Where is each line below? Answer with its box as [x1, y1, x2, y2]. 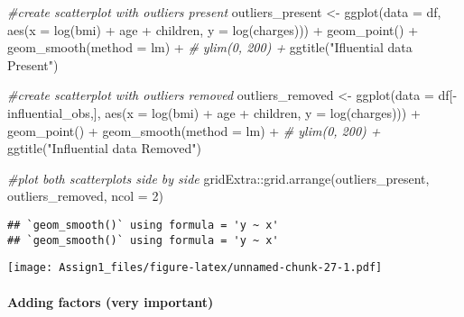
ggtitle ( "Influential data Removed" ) [7, 139, 201, 158]
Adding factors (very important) [7, 292, 214, 311]
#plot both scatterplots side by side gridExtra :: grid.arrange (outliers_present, [7, 168, 430, 187]
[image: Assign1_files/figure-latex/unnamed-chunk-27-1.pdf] [7, 261, 383, 275]
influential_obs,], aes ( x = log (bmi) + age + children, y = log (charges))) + [7, 103, 421, 122]
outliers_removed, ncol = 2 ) [7, 186, 163, 205]
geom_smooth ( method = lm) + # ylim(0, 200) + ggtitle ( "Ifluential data [7, 38, 413, 57]
